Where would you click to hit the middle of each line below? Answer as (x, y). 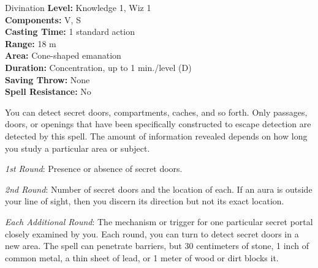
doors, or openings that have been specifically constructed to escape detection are (158, 124)
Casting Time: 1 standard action (70, 32)
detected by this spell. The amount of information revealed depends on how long (156, 136)
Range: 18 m (31, 43)
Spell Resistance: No (48, 91)
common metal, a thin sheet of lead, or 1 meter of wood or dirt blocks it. (142, 257)
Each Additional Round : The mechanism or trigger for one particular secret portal (159, 221)
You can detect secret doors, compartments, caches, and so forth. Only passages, (156, 112)
